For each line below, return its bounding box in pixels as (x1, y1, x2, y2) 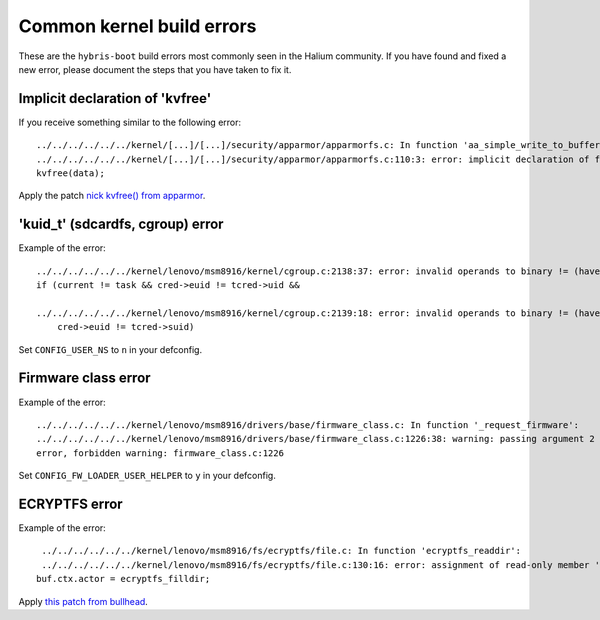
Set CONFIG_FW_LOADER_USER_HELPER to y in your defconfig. (18, 470, 277, 482)
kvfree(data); (36, 168, 105, 179)
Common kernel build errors (18, 15, 257, 37)
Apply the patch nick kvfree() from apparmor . (18, 190, 206, 202)
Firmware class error (18, 370, 151, 387)
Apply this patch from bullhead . (18, 595, 149, 607)
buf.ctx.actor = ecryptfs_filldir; (36, 573, 211, 585)
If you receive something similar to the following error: (18, 116, 242, 128)
